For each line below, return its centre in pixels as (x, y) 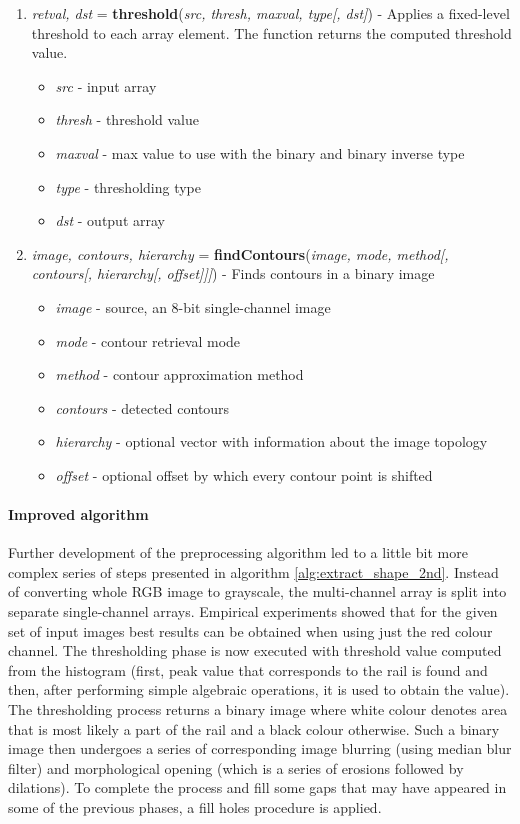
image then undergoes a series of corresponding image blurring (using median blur (260, 748)
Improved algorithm (78, 514)
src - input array (106, 85)
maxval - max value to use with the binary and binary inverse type (260, 152)
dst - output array (110, 220)
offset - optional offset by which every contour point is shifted (244, 474)
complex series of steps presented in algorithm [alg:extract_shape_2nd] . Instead (253, 571)
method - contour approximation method (179, 374)
